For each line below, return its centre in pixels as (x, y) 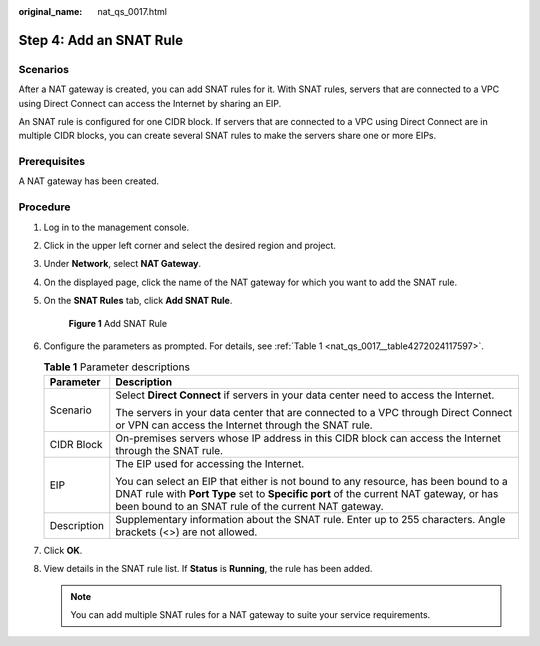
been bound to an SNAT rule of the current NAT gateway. (249, 506)
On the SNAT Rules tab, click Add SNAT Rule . (138, 301)
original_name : (50, 11)
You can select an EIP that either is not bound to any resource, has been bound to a (312, 481)
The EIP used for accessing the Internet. (210, 463)
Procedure (44, 207)
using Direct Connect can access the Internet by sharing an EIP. (150, 103)
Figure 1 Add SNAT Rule (118, 323)
